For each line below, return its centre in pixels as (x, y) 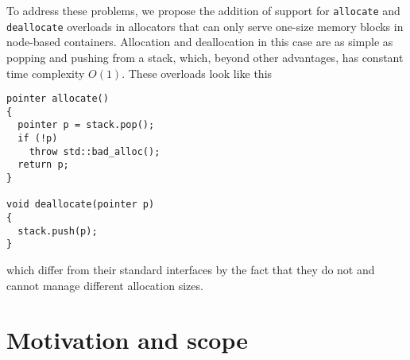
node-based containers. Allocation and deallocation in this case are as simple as (200, 42)
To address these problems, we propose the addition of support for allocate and (203, 10)
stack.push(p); (58, 231)
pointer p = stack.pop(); (86, 125)
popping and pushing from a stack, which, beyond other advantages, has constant (205, 57)
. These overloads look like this (197, 73)
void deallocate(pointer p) (81, 205)
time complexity (46, 73)
